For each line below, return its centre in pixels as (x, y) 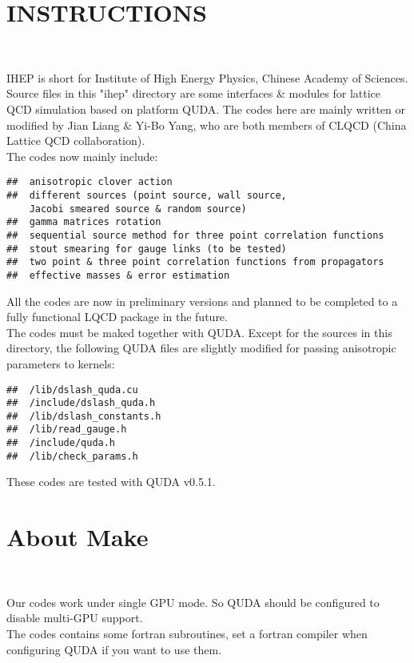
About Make (78, 537)
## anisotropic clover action (90, 182)
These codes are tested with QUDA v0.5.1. (111, 482)
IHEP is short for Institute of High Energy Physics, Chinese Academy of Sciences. (207, 77)
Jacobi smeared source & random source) (138, 209)
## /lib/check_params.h (72, 456)
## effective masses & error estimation (118, 275)
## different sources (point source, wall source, (147, 195)
